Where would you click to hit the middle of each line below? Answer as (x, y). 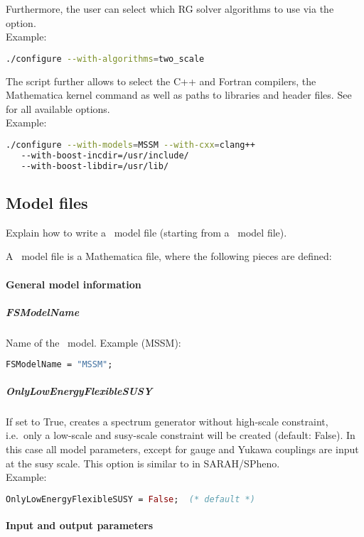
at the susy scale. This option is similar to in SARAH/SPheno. (143, 463)
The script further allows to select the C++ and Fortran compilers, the (161, 81)
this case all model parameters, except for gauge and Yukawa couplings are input (182, 449)
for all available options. (58, 108)
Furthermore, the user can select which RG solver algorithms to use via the (170, 9)
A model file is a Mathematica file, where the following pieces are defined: (169, 256)
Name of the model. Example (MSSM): (93, 342)
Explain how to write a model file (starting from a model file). (146, 232)
